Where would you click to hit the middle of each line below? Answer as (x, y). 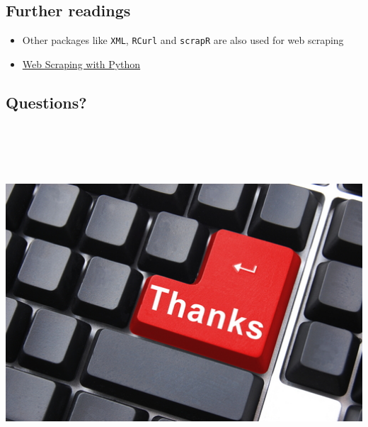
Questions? (46, 102)
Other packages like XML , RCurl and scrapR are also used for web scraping (183, 40)
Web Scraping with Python (81, 63)
